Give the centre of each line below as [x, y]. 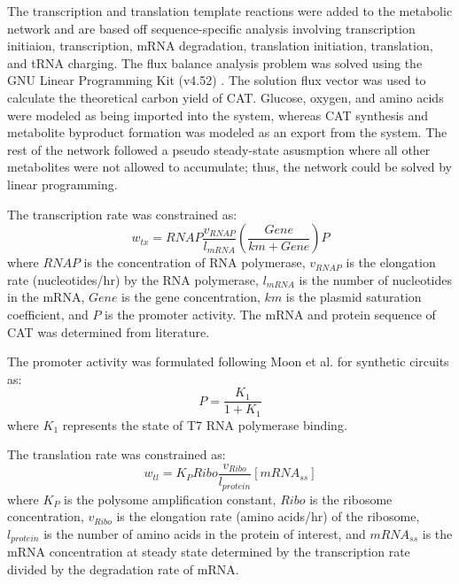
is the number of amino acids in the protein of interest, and [205, 533]
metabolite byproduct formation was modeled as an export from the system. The [227, 132]
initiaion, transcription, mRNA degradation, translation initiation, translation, [220, 46]
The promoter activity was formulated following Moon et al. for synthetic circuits [228, 361]
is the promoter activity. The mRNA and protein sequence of [270, 314]
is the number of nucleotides [376, 279]
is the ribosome [351, 499]
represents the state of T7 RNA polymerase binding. [205, 424]
